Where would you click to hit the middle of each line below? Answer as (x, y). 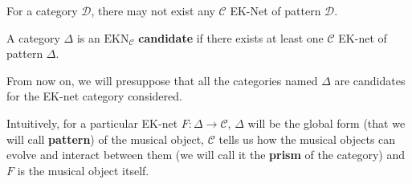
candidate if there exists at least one (231, 37)
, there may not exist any (153, 10)
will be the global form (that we (326, 123)
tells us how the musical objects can (307, 139)
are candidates (370, 80)
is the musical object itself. (83, 170)
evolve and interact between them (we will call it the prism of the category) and (206, 155)
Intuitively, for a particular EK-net (92, 123)
